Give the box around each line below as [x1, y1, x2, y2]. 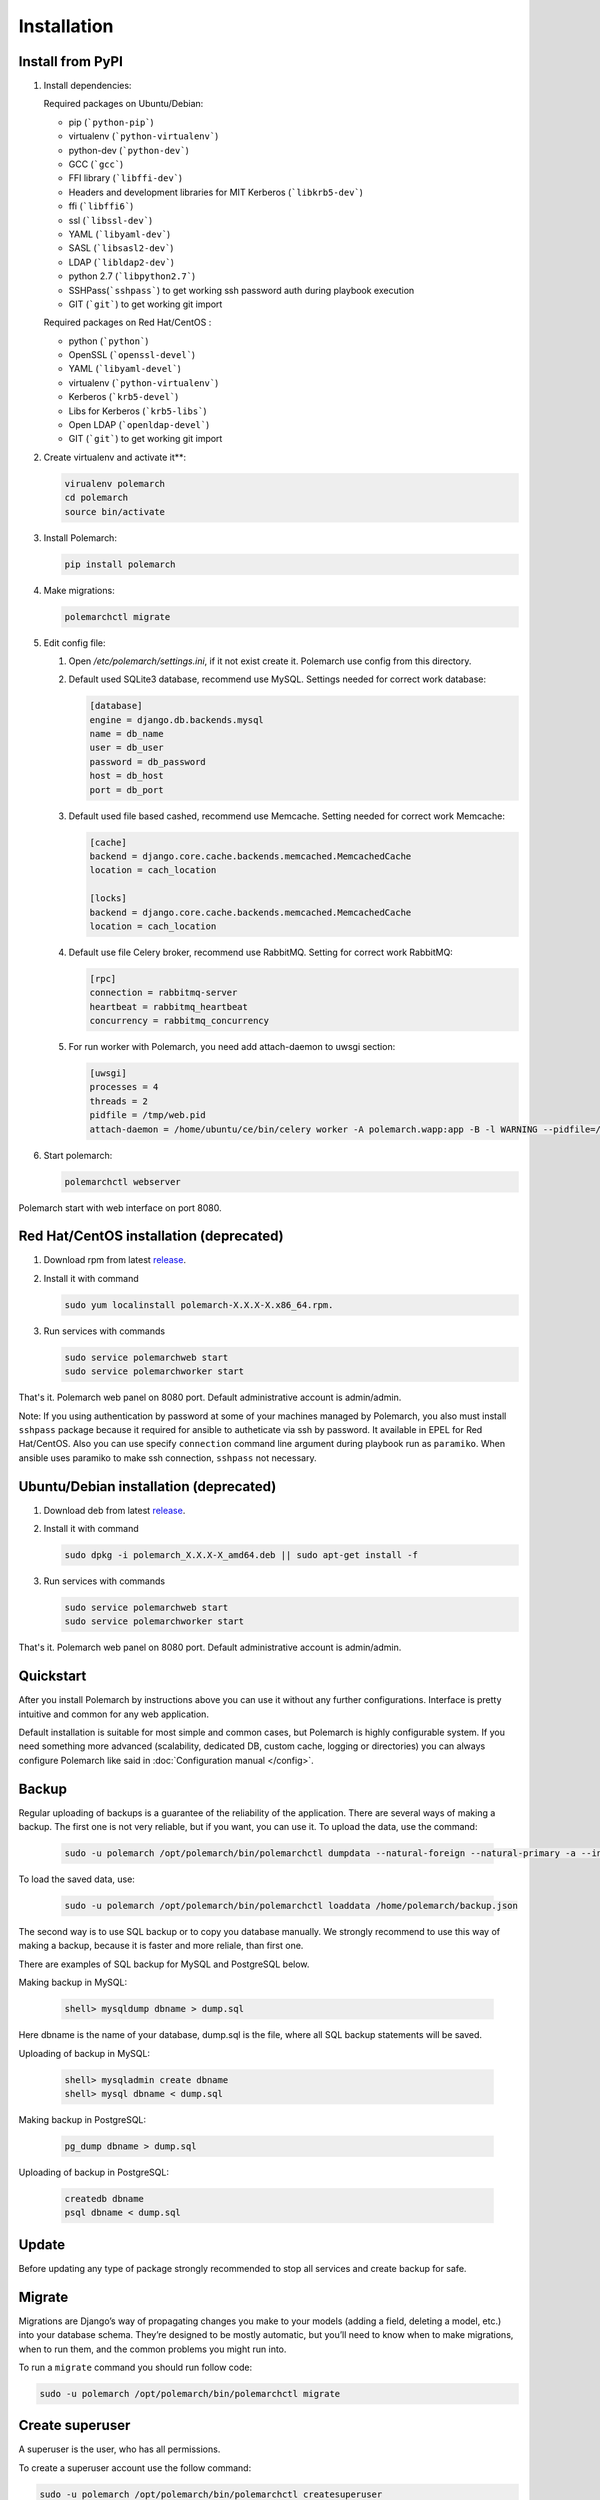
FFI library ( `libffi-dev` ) [68, 172, 183, 184]
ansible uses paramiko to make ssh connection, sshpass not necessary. [18, 1451, 317, 1464]
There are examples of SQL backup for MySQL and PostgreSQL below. [18, 1958, 310, 1970]
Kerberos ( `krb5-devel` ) [68, 391, 179, 403]
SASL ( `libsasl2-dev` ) [68, 242, 174, 254]
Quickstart [18, 1668, 87, 1685]
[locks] [89, 893, 127, 904]
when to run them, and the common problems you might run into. [18, 2343, 287, 2355]
